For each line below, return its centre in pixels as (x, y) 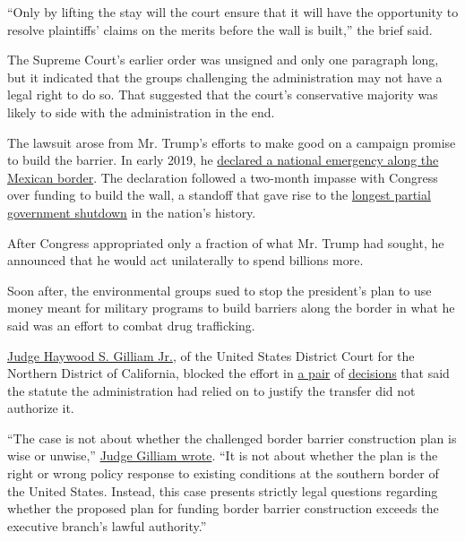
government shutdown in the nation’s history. (132, 212)
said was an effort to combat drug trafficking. (131, 325)
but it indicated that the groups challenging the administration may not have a (225, 77)
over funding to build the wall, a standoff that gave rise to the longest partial (219, 195)
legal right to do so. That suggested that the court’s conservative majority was (223, 94)
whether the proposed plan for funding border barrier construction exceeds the (223, 508)
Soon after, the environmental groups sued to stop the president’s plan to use (220, 290)
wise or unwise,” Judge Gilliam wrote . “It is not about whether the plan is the (223, 455)
